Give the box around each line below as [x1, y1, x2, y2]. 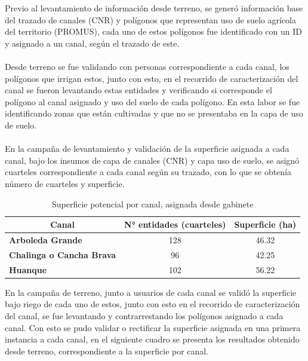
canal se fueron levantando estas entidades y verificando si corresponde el [5, 84, 272, 96]
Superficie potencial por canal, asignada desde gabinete [51, 197, 254, 210]
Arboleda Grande [9, 233, 82, 246]
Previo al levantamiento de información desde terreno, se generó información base [5, 2, 303, 14]
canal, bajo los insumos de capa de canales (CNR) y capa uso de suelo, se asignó [5, 154, 300, 166]
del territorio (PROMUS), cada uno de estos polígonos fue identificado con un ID [5, 25, 302, 38]
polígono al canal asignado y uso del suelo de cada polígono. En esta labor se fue [5, 95, 300, 108]
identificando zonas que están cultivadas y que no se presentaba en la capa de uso [5, 107, 303, 120]
